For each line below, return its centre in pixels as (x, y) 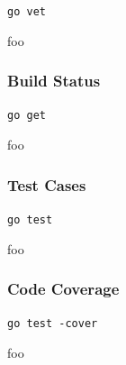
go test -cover (53, 324)
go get (27, 116)
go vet (27, 12)
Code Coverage (63, 289)
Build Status (54, 81)
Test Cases (47, 184)
